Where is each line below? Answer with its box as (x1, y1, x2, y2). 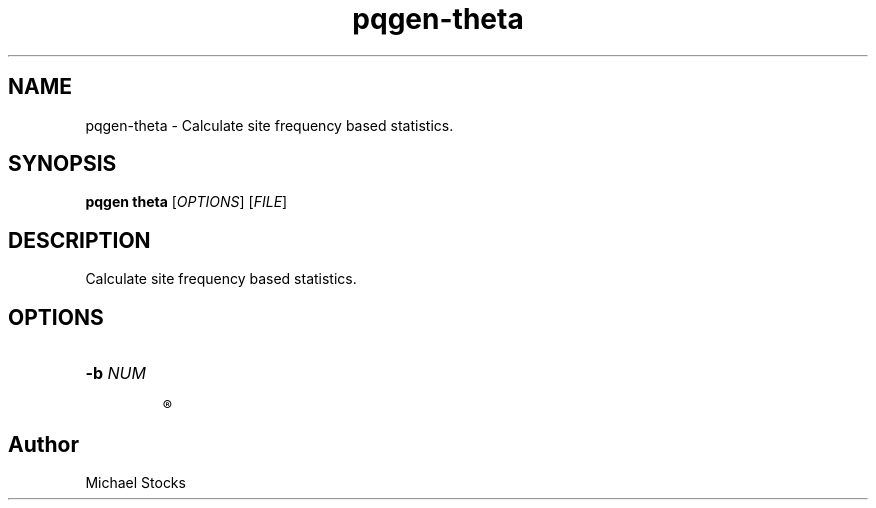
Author (8, 431, 79, 457)
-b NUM (85, 363, 146, 384)
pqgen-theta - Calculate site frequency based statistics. (85, 116, 454, 134)
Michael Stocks (85, 473, 186, 491)
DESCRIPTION (8, 227, 151, 253)
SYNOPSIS (8, 151, 117, 177)
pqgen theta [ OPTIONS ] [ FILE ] (85, 193, 288, 211)
